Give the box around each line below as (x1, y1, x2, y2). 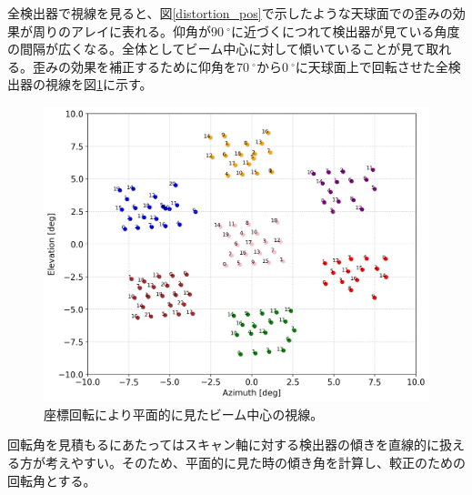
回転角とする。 (7, 470, 96, 490)
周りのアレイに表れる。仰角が (32, 21, 211, 40)
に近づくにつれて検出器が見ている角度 (230, 21, 460, 40)
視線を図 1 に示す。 (45, 75, 153, 94)
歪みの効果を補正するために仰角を (32, 56, 236, 76)
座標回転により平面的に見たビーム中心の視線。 (44, 404, 324, 423)
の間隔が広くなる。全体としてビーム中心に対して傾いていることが (7, 39, 401, 58)
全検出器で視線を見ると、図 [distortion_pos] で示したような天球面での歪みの (7, 4, 453, 22)
